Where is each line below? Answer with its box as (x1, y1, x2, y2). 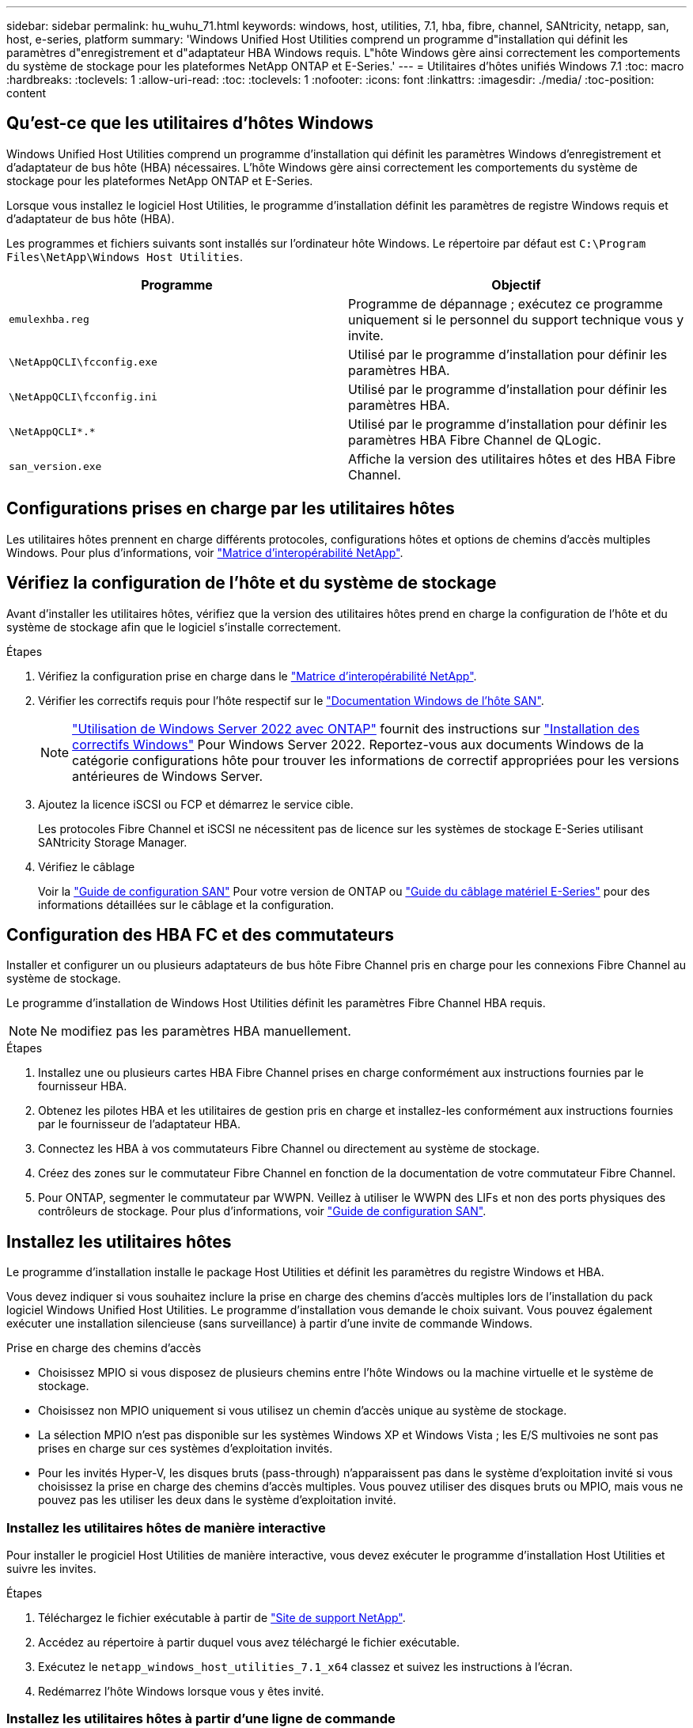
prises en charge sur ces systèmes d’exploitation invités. (38, 1442, 333, 1456)
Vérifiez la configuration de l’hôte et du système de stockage (6, 573, 497, 593)
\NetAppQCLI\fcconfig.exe (9, 356, 157, 369)
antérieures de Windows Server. (72, 767, 263, 784)
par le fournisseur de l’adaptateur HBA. (38, 1117, 240, 1131)
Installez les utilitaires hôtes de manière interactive (6, 1519, 326, 1536)
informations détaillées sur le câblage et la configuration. (38, 897, 335, 911)
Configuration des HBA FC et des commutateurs (6, 924, 395, 945)
